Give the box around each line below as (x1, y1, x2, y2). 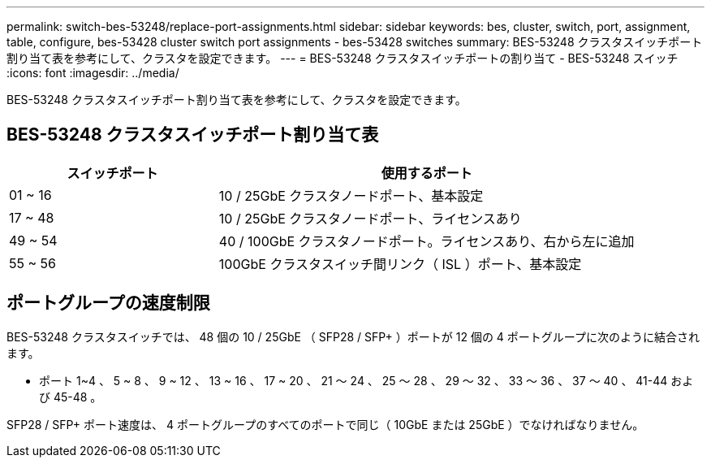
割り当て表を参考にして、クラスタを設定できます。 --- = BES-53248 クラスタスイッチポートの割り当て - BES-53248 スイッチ (6, 51, 679, 65)
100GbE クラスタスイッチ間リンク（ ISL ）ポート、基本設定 (218, 255, 582, 272)
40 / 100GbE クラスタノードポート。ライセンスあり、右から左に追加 (218, 232, 635, 249)
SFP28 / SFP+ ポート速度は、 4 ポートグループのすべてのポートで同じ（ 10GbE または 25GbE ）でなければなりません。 (6, 417, 644, 431)
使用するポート (381, 164, 472, 181)
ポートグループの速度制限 (6, 293, 210, 314)
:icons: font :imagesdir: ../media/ (6, 66, 179, 80)
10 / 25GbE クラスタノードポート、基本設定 (218, 187, 484, 204)
